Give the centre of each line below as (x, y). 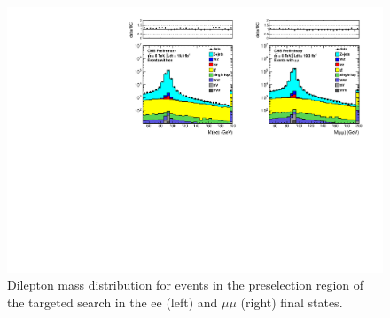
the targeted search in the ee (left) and (113, 302)
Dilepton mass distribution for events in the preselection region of (186, 285)
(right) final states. (292, 302)
